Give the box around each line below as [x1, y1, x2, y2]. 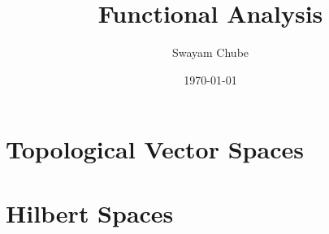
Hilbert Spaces [6, 196, 174, 229]
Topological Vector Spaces [6, 132, 304, 166]
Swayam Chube [171, 44, 249, 61]
